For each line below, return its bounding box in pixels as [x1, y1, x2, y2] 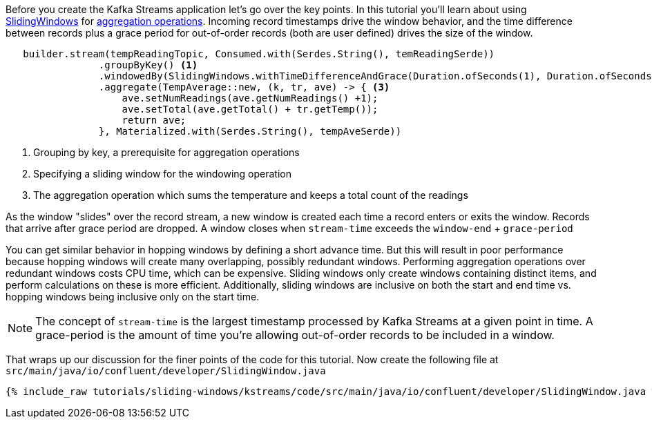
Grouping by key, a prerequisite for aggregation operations [33, 146, 300, 158]
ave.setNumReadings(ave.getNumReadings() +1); [122, 93, 378, 104]
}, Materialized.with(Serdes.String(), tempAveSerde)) [98, 126, 402, 137]
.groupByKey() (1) [98, 59, 198, 70]
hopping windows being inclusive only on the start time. [6, 291, 260, 302]
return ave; [122, 115, 186, 126]
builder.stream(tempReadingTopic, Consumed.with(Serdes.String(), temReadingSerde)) [23, 48, 495, 59]
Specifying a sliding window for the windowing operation [33, 168, 292, 180]
